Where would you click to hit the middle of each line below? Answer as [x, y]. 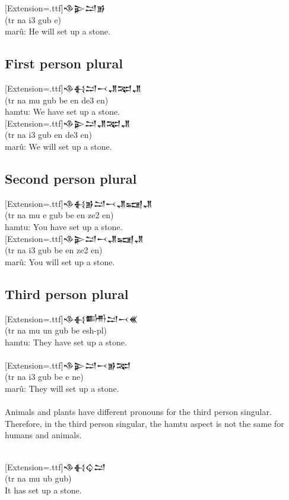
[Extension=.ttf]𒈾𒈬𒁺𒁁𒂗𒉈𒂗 [73, 88]
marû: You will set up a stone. [60, 261]
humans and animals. [43, 435]
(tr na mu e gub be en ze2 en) [59, 215]
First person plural [64, 63]
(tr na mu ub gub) [38, 478]
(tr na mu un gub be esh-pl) [56, 330]
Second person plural [71, 178]
